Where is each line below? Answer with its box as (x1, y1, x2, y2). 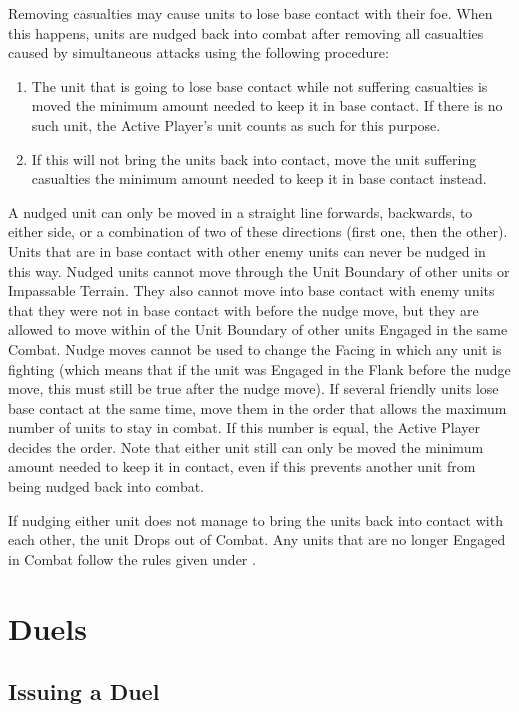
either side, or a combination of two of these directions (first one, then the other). (8, 221, 508, 242)
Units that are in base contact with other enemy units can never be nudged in (8, 240, 486, 261)
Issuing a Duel (8, 676, 160, 707)
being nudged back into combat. (8, 476, 205, 497)
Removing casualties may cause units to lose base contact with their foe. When (8, 3, 493, 23)
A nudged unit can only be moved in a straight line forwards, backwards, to (8, 201, 473, 222)
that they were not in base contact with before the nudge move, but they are (8, 299, 479, 320)
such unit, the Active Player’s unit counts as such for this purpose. (31, 114, 441, 135)
